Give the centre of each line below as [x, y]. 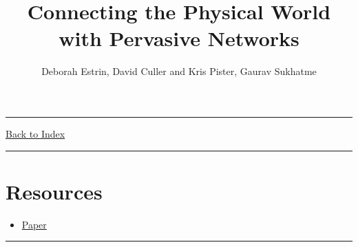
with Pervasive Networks [179, 38]
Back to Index [35, 133]
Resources [54, 191]
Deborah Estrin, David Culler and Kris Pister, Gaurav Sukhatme [179, 71]
